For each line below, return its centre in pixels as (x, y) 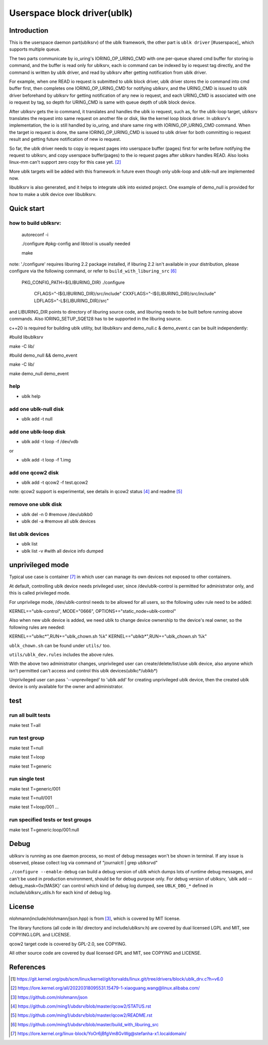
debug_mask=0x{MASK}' (35, 886)
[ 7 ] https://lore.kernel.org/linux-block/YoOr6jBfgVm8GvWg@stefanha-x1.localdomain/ (99, 1034)
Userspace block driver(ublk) (71, 13)
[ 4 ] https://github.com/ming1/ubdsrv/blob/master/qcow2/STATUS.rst (81, 1006)
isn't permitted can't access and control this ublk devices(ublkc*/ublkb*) (83, 670)
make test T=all (25, 725)
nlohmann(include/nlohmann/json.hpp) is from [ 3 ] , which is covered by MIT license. (95, 918)
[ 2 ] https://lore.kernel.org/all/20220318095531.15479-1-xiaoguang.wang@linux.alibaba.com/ (105, 988)
